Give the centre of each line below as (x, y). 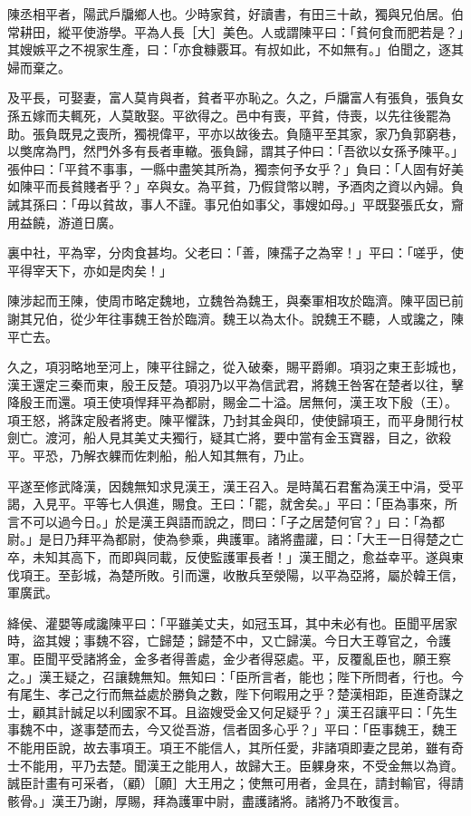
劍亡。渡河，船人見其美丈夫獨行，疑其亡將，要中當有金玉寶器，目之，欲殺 (229, 437)
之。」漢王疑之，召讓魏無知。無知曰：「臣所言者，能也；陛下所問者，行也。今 (235, 676)
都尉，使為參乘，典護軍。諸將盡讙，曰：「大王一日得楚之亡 (289, 539)
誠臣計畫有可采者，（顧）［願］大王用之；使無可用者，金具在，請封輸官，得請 (235, 783)
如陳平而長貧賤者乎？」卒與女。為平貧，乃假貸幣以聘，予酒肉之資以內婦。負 (235, 186)
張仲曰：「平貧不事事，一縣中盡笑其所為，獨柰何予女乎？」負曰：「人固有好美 (235, 168)
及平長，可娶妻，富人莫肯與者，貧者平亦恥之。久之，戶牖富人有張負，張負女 (235, 97)
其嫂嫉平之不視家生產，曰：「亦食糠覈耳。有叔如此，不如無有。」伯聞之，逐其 (235, 49)
